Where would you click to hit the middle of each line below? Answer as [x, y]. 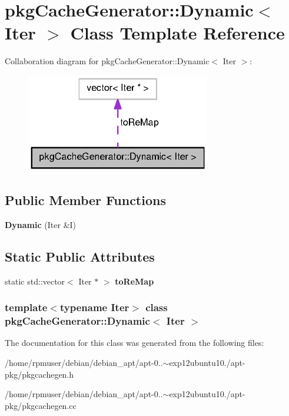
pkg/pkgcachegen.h [39, 374]
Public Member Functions [85, 200]
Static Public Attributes [80, 256]
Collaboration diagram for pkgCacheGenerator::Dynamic [107, 61]
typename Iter [94, 307]
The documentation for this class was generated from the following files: [134, 343]
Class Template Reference [177, 33]
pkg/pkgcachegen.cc [41, 405]
